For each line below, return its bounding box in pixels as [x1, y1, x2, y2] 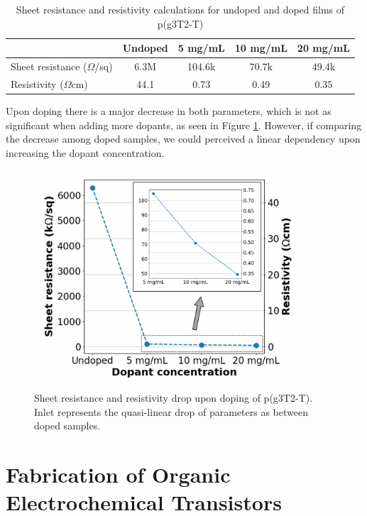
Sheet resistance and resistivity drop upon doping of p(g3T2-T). [34, 390, 313, 405]
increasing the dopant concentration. [6, 145, 165, 160]
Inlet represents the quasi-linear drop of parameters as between [34, 404, 308, 419]
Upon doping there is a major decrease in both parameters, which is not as [6, 103, 332, 118]
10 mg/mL [234, 40, 287, 55]
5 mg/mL [177, 40, 225, 55]
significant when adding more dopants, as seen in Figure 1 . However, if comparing [6, 117, 362, 132]
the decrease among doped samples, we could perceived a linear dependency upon [6, 131, 361, 146]
